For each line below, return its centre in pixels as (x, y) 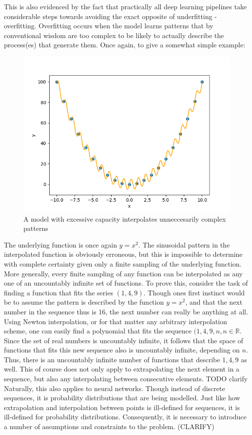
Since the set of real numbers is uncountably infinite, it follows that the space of (124, 340)
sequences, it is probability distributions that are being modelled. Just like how (122, 398)
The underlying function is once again (60, 244)
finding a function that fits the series (58, 292)
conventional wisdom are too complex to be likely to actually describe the (114, 35)
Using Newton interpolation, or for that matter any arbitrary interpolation (116, 321)
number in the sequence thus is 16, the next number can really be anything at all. (126, 311)
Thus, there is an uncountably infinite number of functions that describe (112, 359)
